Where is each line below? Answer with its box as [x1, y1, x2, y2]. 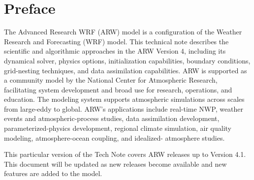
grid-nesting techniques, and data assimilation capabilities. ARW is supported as [4, 65, 247, 75]
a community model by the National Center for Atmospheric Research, [4, 75, 218, 85]
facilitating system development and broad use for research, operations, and [4, 84, 232, 94]
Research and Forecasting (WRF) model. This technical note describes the [4, 36, 229, 46]
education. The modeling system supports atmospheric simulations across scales [4, 94, 245, 104]
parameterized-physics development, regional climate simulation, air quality [4, 123, 231, 133]
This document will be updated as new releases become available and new [4, 158, 227, 169]
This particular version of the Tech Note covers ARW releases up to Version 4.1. [4, 149, 246, 159]
